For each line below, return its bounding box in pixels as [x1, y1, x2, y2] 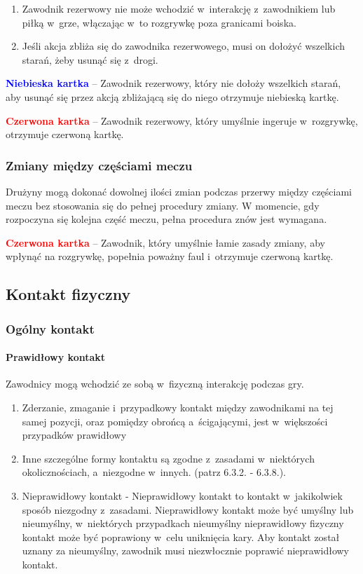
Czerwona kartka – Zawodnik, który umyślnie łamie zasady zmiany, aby [6, 235, 325, 250]
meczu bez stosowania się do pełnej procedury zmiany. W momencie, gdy [6, 198, 320, 212]
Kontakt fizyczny [6, 283, 131, 305]
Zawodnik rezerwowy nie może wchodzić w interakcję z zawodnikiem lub [22, 1, 336, 15]
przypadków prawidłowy [22, 428, 127, 442]
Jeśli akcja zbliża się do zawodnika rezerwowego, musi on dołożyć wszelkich [22, 39, 345, 53]
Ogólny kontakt [6, 320, 95, 337]
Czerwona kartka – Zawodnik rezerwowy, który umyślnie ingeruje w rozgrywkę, [6, 113, 358, 128]
